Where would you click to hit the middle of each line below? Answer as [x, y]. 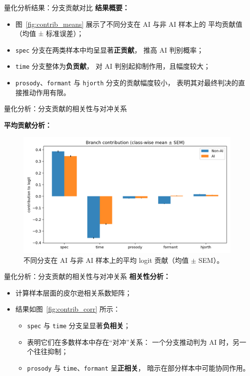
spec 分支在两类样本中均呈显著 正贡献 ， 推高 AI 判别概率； [109, 49]
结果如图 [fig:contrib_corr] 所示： [68, 309]
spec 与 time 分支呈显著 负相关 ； [79, 325]
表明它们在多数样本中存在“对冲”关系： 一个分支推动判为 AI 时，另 [133, 342]
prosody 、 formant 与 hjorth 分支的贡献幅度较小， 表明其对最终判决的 [127, 83]
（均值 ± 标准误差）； [50, 33]
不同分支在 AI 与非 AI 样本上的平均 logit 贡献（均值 [106, 260]
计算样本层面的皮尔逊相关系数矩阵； [73, 292]
